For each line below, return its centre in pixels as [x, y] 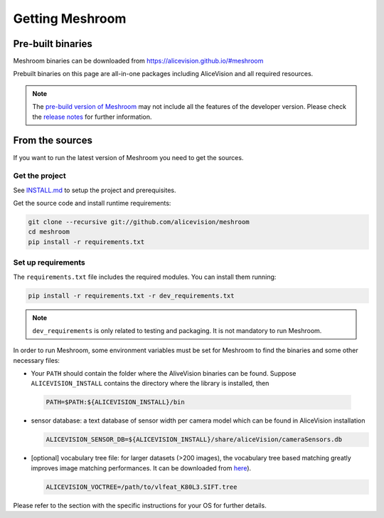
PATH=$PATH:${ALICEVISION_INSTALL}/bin [115, 402]
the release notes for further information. [92, 117]
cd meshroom [49, 232]
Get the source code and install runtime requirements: [92, 203]
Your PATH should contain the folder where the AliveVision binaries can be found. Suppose [164, 374]
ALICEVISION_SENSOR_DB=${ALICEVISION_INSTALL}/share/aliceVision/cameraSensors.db [194, 440]
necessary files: [37, 360]
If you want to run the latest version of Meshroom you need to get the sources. [128, 157]
